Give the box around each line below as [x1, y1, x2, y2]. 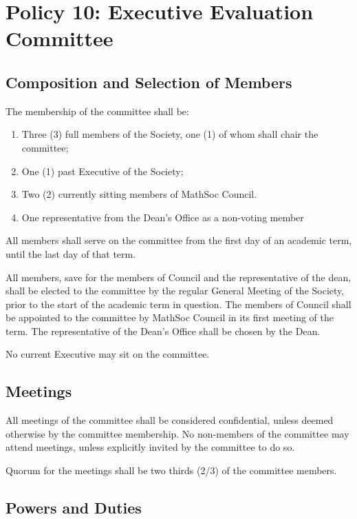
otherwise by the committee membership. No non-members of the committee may [6, 426, 349, 440]
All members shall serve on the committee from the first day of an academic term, [6, 233, 352, 247]
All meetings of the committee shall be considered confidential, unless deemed [6, 413, 334, 427]
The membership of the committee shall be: [6, 103, 189, 118]
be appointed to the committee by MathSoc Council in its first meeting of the [6, 310, 334, 325]
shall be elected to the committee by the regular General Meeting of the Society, [6, 283, 345, 298]
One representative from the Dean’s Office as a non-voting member [21, 210, 304, 224]
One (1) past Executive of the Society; [21, 163, 184, 178]
